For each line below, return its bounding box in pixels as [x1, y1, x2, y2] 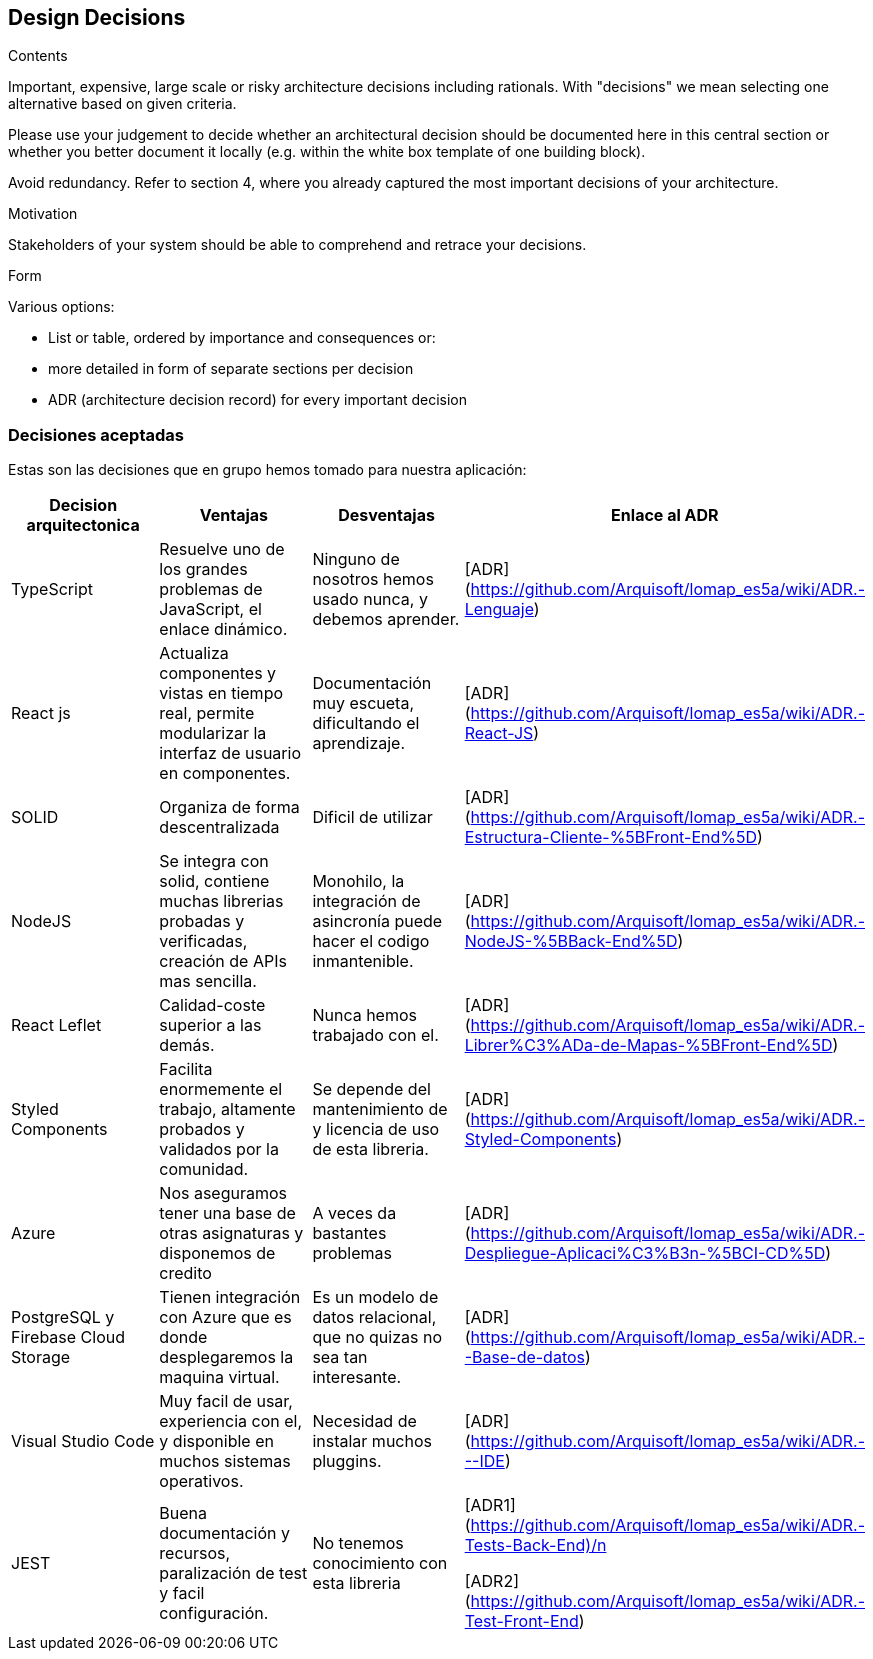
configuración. [159, 1603, 269, 1624]
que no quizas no [312, 1327, 442, 1348]
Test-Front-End [464, 1611, 579, 1632]
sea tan [312, 1347, 368, 1368]
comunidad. [159, 1159, 249, 1180]
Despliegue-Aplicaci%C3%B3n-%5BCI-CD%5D [464, 1243, 826, 1264]
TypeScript [11, 579, 93, 600]
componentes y [159, 663, 277, 684]
